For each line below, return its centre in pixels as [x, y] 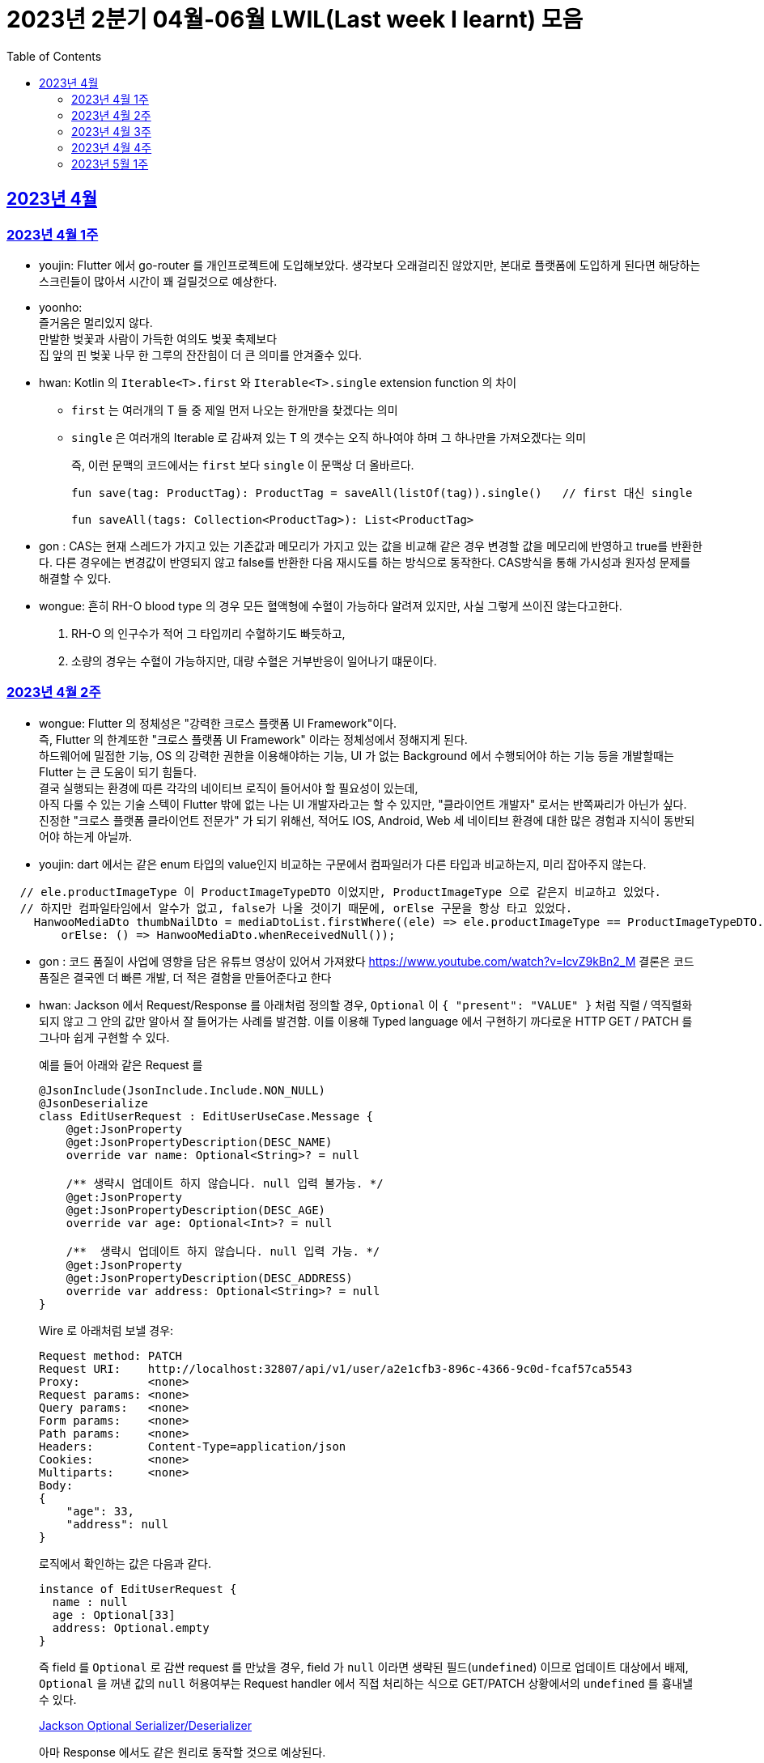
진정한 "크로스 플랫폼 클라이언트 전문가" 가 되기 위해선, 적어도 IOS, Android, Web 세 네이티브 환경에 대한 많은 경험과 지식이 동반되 [367, 820]
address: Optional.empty [131, 1627]
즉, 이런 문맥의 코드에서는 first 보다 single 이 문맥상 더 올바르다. [243, 465]
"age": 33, [100, 1511]
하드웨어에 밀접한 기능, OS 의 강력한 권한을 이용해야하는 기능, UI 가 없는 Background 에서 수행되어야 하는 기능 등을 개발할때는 [357, 755]
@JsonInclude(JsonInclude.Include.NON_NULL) [183, 1090]
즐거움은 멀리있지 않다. [96, 322]
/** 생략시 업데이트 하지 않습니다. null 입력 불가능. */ [225, 1183]
